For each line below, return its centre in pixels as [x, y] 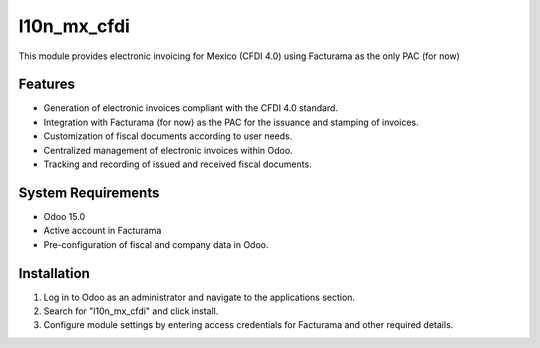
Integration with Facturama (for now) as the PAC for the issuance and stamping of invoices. [231, 122]
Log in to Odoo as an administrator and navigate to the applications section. [199, 297]
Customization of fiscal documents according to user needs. [168, 136]
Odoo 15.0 [64, 216]
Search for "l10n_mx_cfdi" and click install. [131, 311]
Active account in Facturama [102, 231]
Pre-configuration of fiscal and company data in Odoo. [156, 244]
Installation [54, 273]
